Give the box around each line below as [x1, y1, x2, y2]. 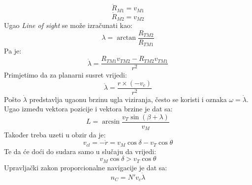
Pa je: [4, 46, 22, 56]
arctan [117, 34, 136, 42]
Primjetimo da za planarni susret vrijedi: [4, 70, 127, 80]
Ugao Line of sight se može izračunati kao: [4, 20, 132, 30]
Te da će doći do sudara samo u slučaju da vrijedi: [4, 146, 157, 156]
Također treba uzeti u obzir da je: [4, 130, 106, 140]
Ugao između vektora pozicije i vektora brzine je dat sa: [4, 104, 173, 114]
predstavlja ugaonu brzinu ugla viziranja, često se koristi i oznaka [29, 94, 227, 104]
